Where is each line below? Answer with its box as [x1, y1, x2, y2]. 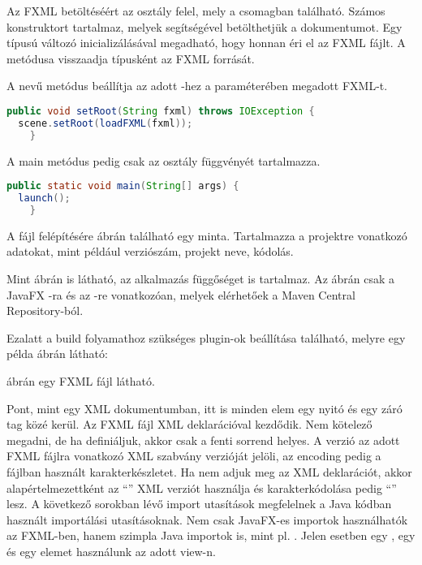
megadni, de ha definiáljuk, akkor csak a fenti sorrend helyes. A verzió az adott [6, 431, 400, 448]
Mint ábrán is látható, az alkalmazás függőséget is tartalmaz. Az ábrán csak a [6, 270, 395, 287]
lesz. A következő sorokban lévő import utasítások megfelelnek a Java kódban [6, 495, 392, 512]
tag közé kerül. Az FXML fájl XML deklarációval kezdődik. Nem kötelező [6, 416, 372, 433]
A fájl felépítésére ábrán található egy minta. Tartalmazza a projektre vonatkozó [6, 226, 407, 244]
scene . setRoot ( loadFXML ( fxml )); [18, 117, 193, 129]
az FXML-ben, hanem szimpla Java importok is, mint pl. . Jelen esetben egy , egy [6, 527, 416, 544]
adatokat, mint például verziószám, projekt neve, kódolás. [6, 243, 294, 260]
